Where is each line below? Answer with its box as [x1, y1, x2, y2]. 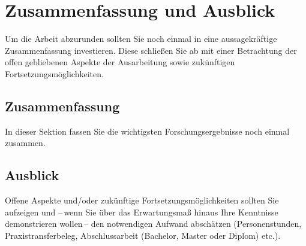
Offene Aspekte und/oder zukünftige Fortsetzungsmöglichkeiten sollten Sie [5, 194, 279, 206]
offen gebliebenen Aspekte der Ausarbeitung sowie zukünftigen [5, 56, 235, 68]
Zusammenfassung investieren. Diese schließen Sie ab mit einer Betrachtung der [5, 44, 297, 56]
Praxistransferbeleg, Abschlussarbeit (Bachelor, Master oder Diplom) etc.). [5, 229, 281, 241]
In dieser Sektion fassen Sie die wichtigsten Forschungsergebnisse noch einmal [5, 124, 290, 137]
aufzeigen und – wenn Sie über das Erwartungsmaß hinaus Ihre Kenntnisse [5, 205, 278, 218]
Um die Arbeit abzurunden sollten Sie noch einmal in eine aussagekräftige [5, 32, 277, 45]
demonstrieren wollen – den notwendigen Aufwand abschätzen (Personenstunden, [5, 217, 302, 230]
